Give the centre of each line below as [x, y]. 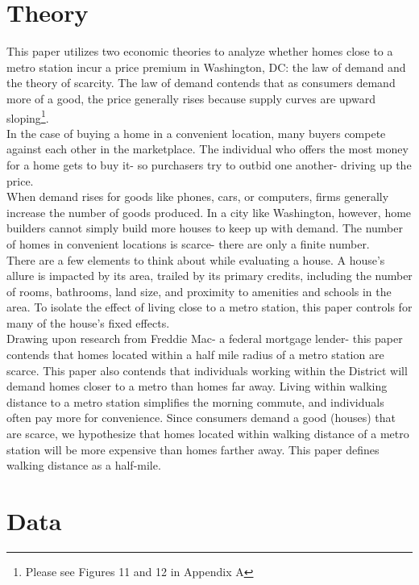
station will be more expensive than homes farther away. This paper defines [193, 449]
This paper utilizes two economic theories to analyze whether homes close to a [200, 51]
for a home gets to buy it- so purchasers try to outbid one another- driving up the [209, 164]
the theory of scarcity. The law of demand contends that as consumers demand [201, 83]
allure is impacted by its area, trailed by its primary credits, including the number [209, 276]
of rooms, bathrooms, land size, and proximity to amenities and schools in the [199, 291]
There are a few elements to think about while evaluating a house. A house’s [196, 259]
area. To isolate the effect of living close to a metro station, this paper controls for [209, 307]
